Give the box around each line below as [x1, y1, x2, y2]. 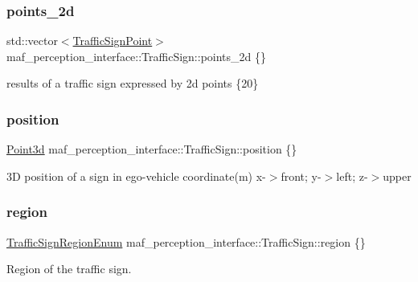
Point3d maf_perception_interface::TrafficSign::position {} [6, 141, 297, 157]
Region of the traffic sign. [6, 260, 132, 277]
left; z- [336, 167, 368, 184]
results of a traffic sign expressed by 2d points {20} [6, 75, 259, 92]
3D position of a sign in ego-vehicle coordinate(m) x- [6, 167, 266, 184]
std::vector [6, 32, 58, 49]
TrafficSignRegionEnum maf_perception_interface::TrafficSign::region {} [6, 233, 366, 250]
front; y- [281, 167, 322, 184]
